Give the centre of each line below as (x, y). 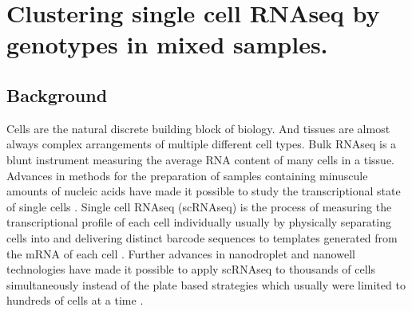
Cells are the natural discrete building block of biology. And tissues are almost (198, 128)
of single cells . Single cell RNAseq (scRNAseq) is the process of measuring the (199, 206)
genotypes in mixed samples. (167, 44)
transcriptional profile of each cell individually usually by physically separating (199, 222)
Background (57, 94)
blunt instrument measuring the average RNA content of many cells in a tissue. (200, 159)
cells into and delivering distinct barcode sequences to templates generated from (202, 237)
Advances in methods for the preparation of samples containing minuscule (187, 175)
